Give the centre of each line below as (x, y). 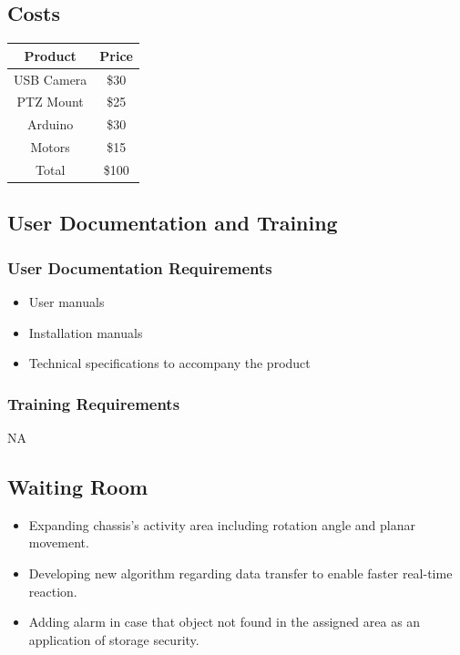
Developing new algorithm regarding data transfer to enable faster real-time (240, 573)
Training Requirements (94, 403)
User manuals (66, 302)
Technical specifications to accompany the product (169, 363)
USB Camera (51, 79)
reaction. (53, 591)
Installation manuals (86, 332)
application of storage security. (114, 639)
